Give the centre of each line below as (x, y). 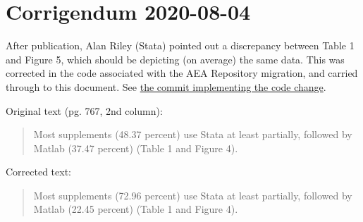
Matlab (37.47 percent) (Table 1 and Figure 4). (136, 148)
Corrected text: (39, 172)
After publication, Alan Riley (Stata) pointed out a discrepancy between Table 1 (180, 45)
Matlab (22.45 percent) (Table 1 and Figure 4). (136, 209)
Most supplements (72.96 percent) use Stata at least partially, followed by (193, 195)
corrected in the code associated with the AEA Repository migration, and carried (182, 73)
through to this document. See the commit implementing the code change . (166, 86)
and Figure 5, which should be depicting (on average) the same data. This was (175, 59)
